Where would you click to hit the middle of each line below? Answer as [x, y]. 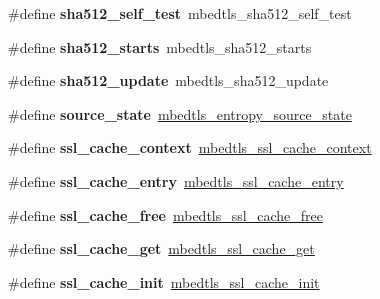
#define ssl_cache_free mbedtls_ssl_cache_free [165, 214]
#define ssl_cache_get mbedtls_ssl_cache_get [161, 248]
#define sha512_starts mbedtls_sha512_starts [160, 46]
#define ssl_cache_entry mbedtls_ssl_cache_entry [176, 180]
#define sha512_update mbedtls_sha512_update [168, 80]
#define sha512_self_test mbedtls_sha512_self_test [180, 13]
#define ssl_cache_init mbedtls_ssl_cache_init [164, 281]
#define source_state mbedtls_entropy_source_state [180, 113]
